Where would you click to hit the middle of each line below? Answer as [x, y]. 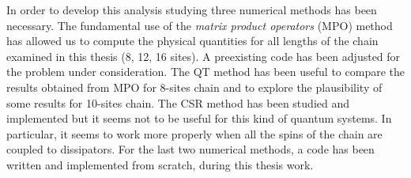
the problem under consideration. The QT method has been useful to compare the [205, 72]
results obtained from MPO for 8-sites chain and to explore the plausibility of [194, 87]
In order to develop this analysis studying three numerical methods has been [192, 9]
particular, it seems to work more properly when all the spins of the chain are [194, 133]
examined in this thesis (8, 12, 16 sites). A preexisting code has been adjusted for [204, 56]
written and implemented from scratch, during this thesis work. [160, 164]
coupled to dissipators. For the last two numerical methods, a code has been [190, 149]
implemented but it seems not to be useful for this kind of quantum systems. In [199, 118]
